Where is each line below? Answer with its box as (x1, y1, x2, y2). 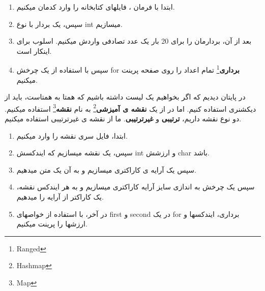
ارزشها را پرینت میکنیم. (16, 218, 87, 229)
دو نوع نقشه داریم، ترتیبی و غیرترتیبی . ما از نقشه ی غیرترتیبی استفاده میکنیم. (5, 113, 242, 124)
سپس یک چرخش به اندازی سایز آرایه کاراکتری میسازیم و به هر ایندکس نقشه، (16, 181, 255, 192)
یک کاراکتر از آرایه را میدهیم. (16, 191, 104, 202)
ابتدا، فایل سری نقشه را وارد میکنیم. (16, 130, 128, 141)
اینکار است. (16, 45, 52, 56)
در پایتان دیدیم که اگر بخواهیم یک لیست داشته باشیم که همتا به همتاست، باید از (5, 91, 246, 102)
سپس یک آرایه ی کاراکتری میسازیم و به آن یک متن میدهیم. (16, 164, 196, 175)
